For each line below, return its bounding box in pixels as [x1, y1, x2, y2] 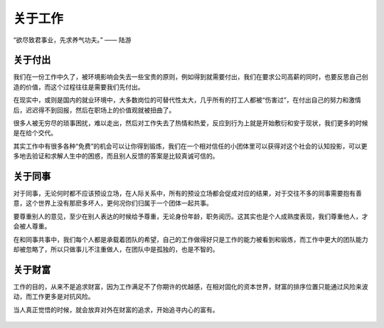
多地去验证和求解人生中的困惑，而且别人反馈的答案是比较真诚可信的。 [13, 152, 219, 160]
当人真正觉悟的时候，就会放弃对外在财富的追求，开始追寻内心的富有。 [13, 305, 219, 314]
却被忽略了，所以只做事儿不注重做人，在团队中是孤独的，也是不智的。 [13, 245, 219, 254]
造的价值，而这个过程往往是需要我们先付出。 [13, 83, 144, 91]
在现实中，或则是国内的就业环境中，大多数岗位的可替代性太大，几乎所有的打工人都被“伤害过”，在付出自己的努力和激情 [13, 96, 362, 105]
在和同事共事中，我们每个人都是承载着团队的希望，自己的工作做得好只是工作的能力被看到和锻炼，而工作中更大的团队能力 [13, 235, 368, 243]
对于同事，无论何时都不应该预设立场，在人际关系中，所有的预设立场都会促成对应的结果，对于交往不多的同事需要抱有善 [13, 189, 362, 198]
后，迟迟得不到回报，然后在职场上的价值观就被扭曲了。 [13, 105, 176, 114]
